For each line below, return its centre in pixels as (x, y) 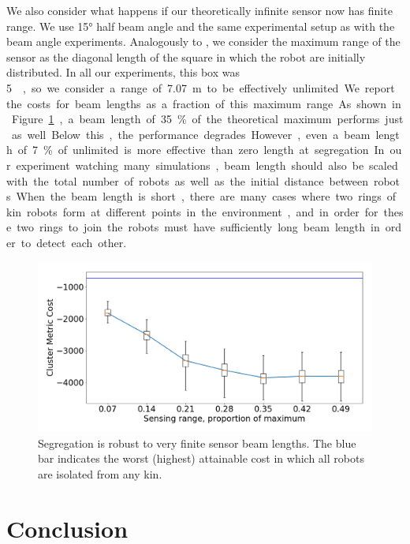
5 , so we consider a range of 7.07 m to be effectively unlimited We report (201, 87)
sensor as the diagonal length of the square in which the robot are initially (186, 56)
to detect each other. (74, 242)
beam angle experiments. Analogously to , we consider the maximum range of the (203, 41)
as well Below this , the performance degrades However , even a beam (191, 134)
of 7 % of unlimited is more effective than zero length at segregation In (201, 150)
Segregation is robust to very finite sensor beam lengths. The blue (197, 443)
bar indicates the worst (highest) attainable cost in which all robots (201, 458)
